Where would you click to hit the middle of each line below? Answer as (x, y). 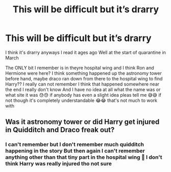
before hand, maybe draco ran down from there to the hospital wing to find (84, 78)
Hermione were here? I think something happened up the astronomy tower (83, 73)
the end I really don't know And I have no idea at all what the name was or (83, 89)
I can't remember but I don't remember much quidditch (75, 144)
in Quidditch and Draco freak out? (60, 130)
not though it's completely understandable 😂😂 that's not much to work (81, 100)
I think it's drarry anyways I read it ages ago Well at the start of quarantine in (86, 52)
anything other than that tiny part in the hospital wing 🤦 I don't (84, 157)
